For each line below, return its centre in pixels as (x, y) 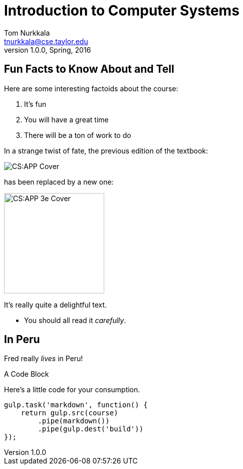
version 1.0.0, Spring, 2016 (48, 50)
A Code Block (27, 374)
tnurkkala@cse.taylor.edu (46, 41)
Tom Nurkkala (27, 33)
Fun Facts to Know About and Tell (89, 69)
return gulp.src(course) (69, 413)
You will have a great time (66, 119)
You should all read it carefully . (75, 320)
